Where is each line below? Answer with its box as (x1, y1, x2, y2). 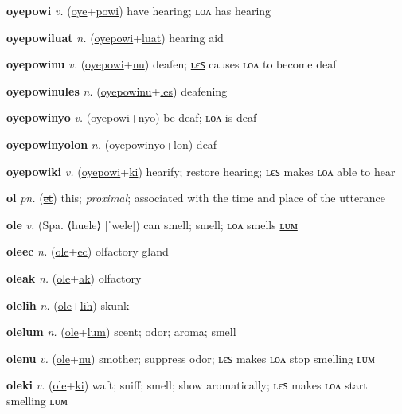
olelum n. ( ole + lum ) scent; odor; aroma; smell (6, 323, 236, 340)
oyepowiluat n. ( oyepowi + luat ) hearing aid (6, 29, 224, 45)
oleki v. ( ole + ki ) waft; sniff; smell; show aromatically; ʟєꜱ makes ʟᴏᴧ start (6, 377, 368, 393)
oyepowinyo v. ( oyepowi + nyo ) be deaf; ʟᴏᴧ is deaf (6, 109, 257, 126)
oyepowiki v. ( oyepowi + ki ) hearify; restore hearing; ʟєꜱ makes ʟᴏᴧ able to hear (6, 162, 396, 179)
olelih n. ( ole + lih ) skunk (6, 296, 130, 313)
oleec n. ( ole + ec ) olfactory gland (6, 243, 169, 260)
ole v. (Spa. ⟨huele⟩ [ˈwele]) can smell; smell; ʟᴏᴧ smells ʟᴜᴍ (6, 216, 298, 232)
